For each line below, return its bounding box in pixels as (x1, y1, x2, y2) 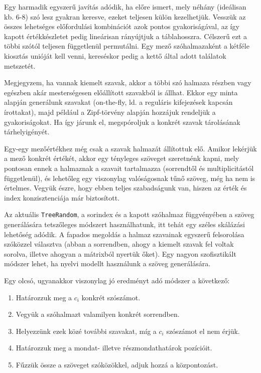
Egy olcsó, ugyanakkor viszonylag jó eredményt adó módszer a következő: (4, 275, 230, 285)
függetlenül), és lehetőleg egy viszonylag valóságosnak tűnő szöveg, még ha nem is (4, 172, 255, 183)
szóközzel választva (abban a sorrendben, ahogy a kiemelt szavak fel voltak (4, 239, 234, 249)
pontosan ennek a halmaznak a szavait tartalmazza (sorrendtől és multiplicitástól (4, 162, 254, 173)
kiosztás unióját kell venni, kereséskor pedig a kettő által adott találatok (4, 50, 226, 61)
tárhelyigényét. (4, 126, 50, 137)
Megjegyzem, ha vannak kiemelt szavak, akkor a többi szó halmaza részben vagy (4, 77, 251, 88)
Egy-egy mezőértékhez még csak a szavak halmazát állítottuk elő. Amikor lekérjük (4, 143, 257, 153)
